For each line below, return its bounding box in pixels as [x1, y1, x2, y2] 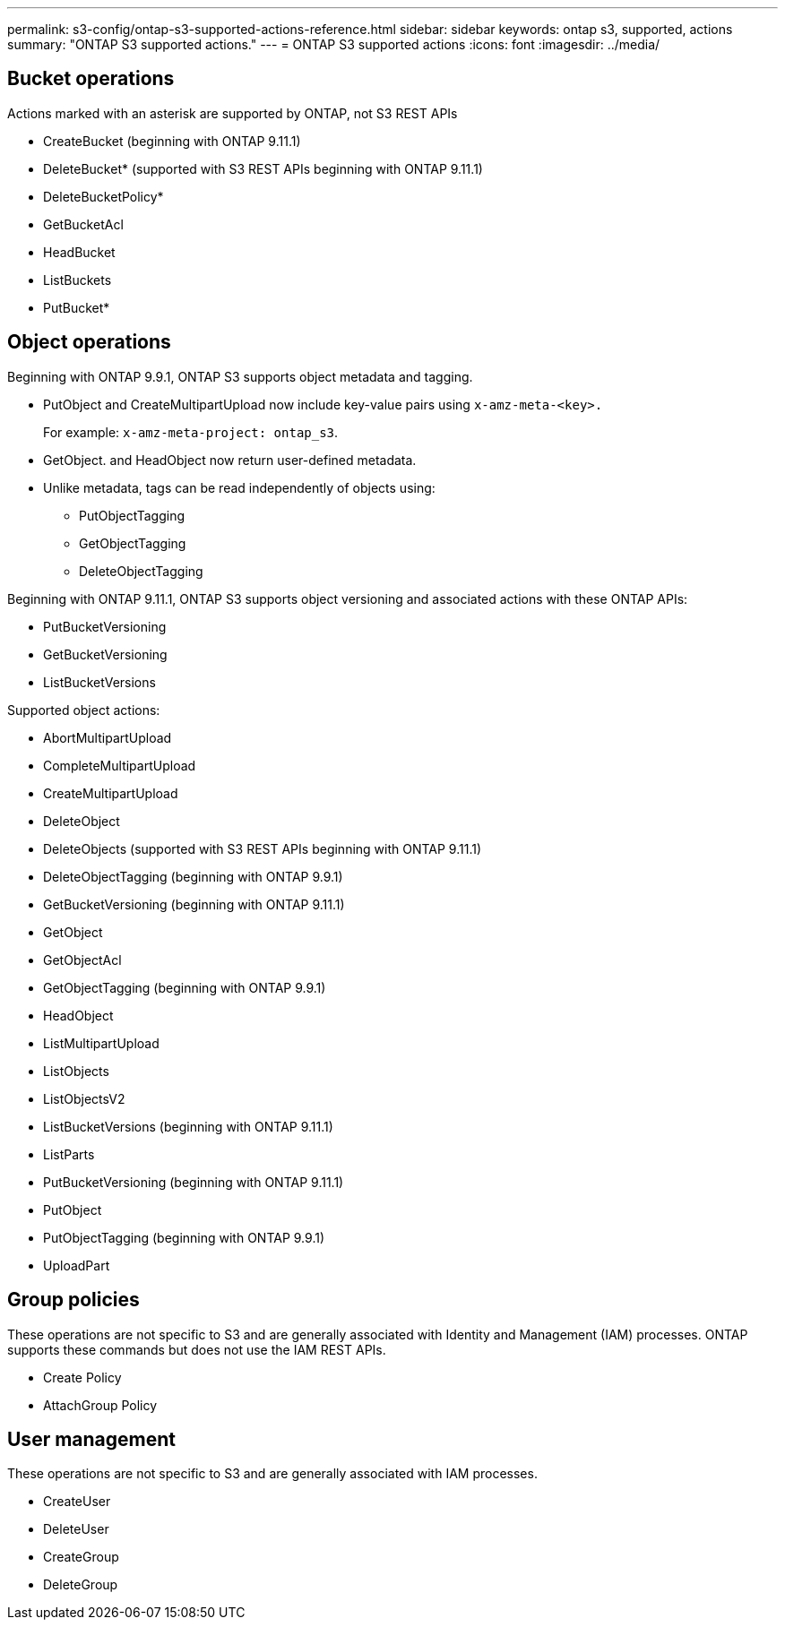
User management [7, 1427, 177, 1451]
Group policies [7, 1288, 140, 1312]
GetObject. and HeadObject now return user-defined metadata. [43, 452, 417, 468]
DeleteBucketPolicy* [43, 188, 164, 204]
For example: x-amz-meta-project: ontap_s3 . [43, 424, 339, 440]
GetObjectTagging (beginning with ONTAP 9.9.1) [43, 979, 326, 995]
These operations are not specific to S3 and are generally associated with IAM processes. [7, 1466, 538, 1482]
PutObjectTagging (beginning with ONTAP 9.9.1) [43, 1229, 325, 1245]
